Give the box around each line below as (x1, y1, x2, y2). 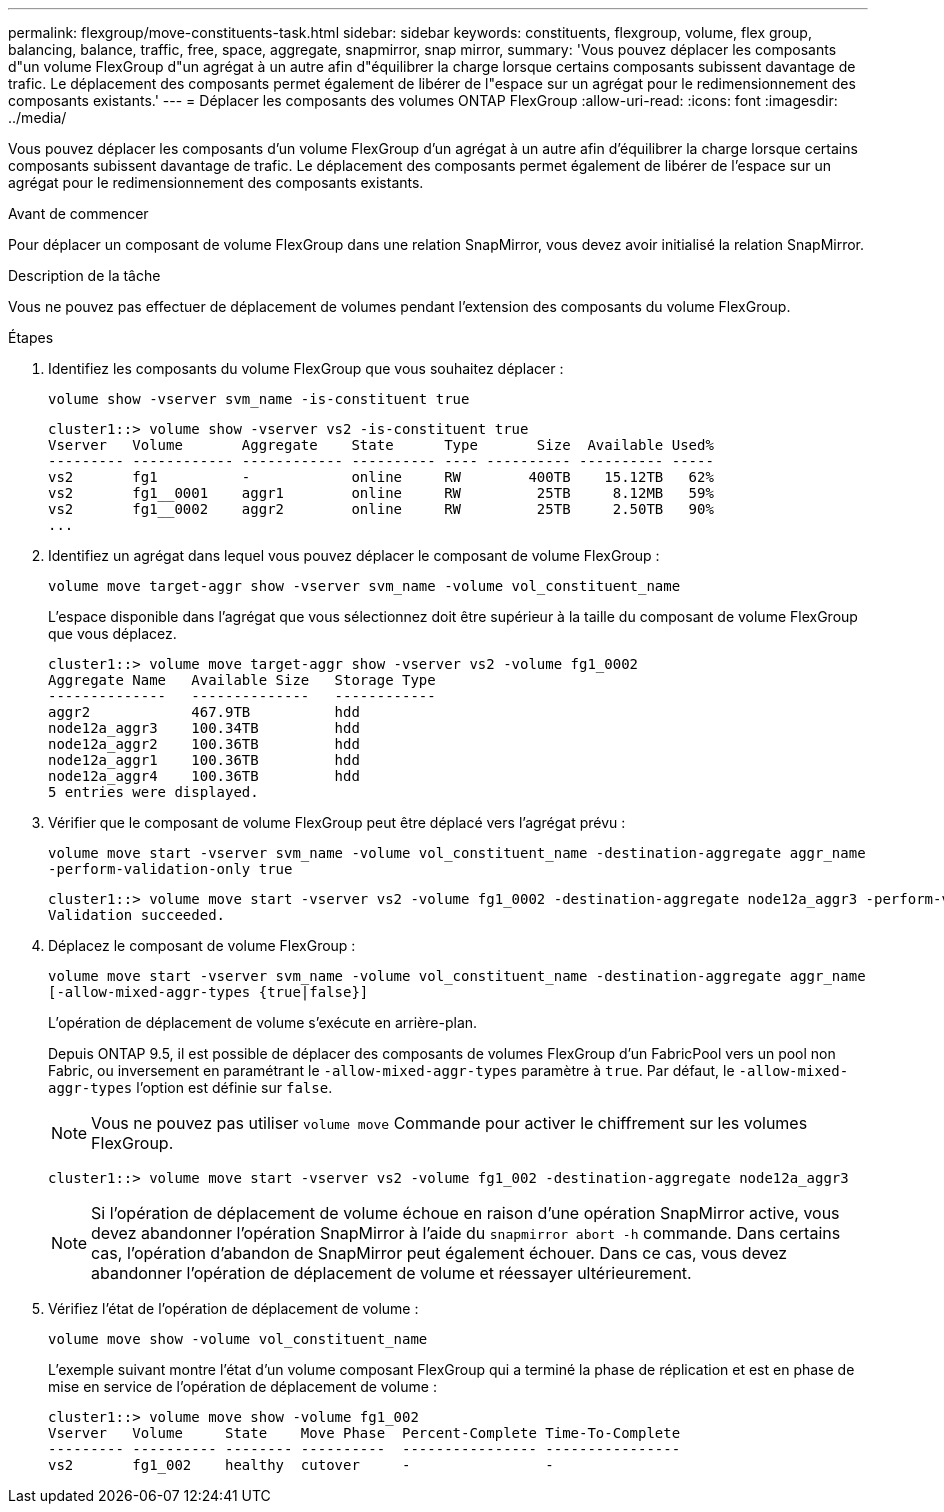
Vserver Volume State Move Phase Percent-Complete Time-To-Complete (48, 1425, 681, 1441)
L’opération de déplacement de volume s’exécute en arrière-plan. (48, 1014, 478, 1031)
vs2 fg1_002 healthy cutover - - (48, 1457, 554, 1473)
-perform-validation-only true (48, 861, 293, 877)
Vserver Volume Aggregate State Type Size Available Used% (48, 437, 714, 453)
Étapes (8, 329, 54, 346)
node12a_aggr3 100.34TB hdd (48, 720, 360, 736)
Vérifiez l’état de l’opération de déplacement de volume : (48, 1300, 419, 1317)
